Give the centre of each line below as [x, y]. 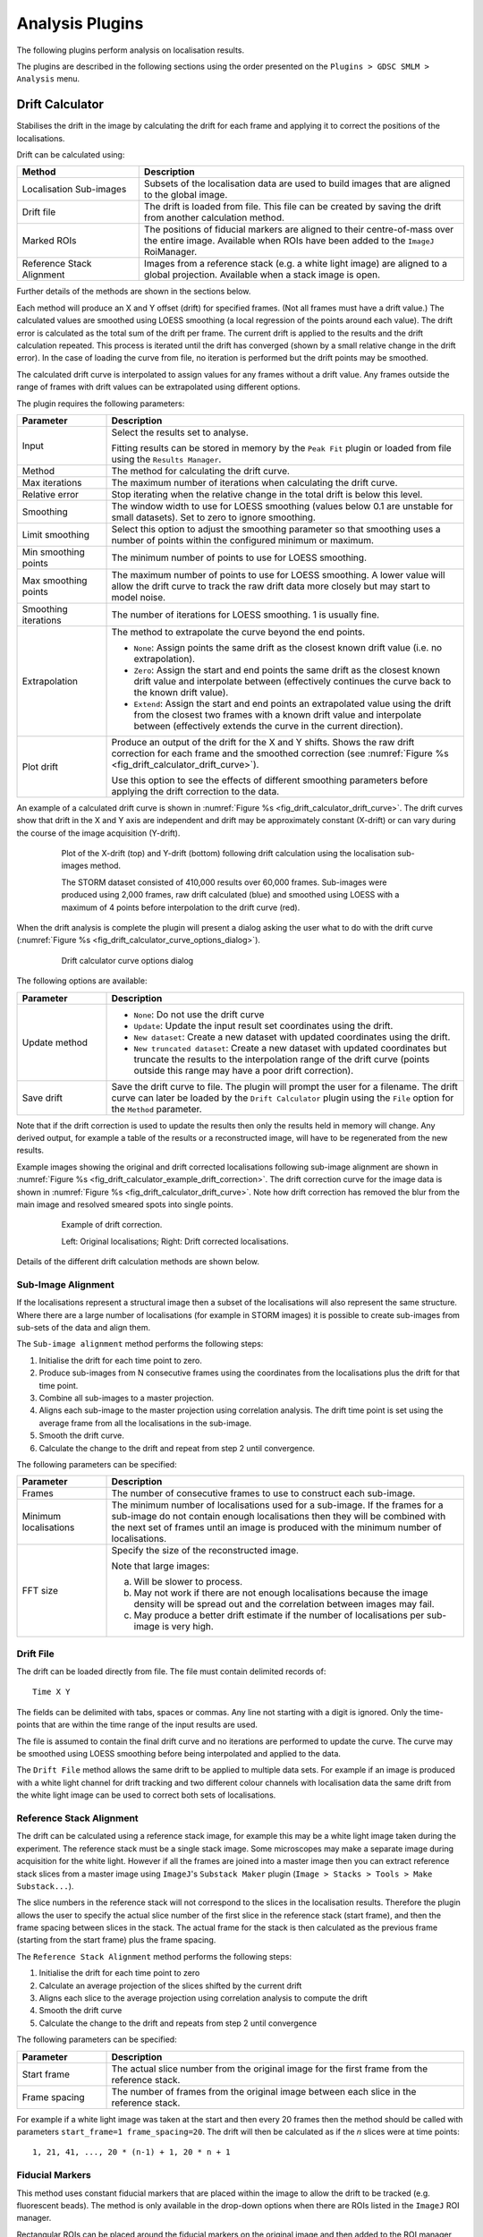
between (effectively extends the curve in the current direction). [268, 726]
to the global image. [186, 195]
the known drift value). [181, 692]
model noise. [138, 597]
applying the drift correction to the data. [195, 791]
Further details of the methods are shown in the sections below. [134, 292]
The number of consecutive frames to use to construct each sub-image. [263, 1493]
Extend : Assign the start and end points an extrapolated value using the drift [292, 703]
